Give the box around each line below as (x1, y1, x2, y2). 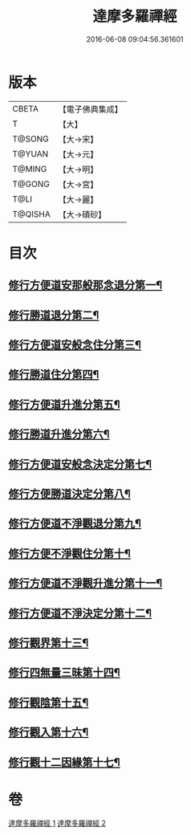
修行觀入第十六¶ (8, 726, 89, 739)
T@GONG (12, 178, 50, 189)
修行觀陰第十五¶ (8, 695, 89, 709)
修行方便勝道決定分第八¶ (8, 487, 131, 500)
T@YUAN (12, 148, 49, 159)
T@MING (12, 163, 47, 174)
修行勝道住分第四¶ (8, 368, 100, 381)
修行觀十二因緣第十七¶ (8, 756, 120, 769)
